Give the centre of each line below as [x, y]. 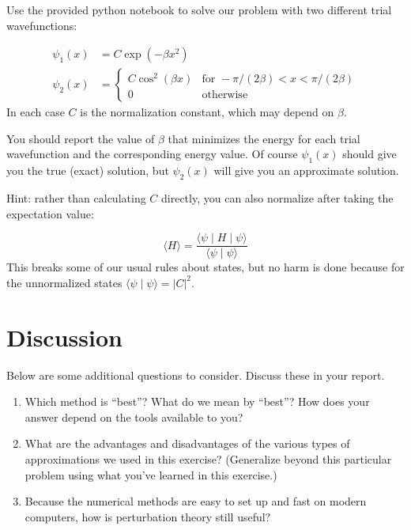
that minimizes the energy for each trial [264, 138]
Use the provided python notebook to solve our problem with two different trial [199, 9]
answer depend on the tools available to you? [134, 416]
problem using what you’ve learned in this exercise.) [151, 474]
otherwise [225, 95]
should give [370, 154]
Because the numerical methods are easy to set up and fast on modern [196, 501]
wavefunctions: [42, 25]
